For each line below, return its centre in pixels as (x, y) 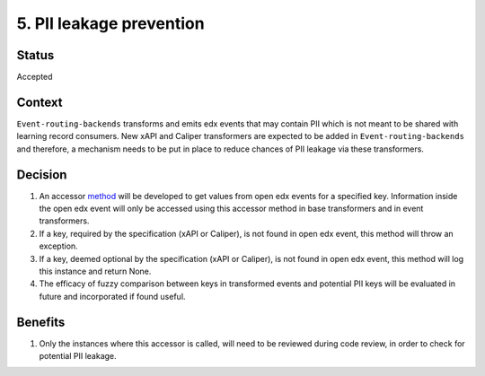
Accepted (35, 77)
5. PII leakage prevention (111, 23)
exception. (58, 246)
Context (40, 102)
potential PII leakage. (78, 356)
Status (35, 55)
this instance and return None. (95, 271)
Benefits (41, 322)
